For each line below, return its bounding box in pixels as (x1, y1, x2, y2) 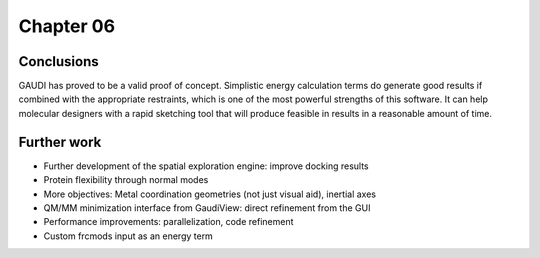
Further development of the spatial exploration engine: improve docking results (43, 160, 369, 172)
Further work (18, 133, 102, 150)
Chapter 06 (18, 15, 115, 37)
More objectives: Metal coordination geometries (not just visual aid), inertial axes (43, 188, 377, 200)
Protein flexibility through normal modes (43, 174, 209, 186)
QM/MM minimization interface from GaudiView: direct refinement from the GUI (43, 201, 371, 214)
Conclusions (18, 53, 99, 70)
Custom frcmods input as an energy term (43, 230, 214, 242)
